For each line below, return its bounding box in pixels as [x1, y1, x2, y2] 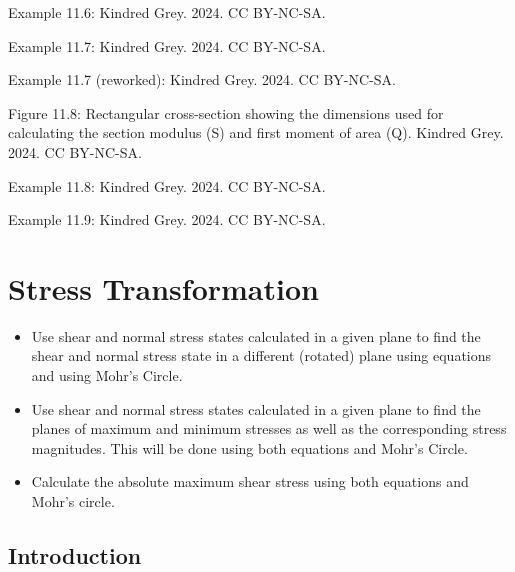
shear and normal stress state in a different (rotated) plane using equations [31, 345, 492, 366]
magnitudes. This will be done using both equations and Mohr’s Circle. [31, 437, 468, 458]
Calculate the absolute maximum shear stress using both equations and [31, 471, 469, 492]
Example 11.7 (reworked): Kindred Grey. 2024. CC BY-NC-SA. [8, 69, 396, 90]
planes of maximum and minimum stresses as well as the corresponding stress [31, 418, 507, 439]
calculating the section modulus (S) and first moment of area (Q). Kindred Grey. [8, 122, 504, 143]
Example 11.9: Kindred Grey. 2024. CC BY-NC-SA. [8, 209, 326, 230]
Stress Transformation [8, 267, 319, 308]
